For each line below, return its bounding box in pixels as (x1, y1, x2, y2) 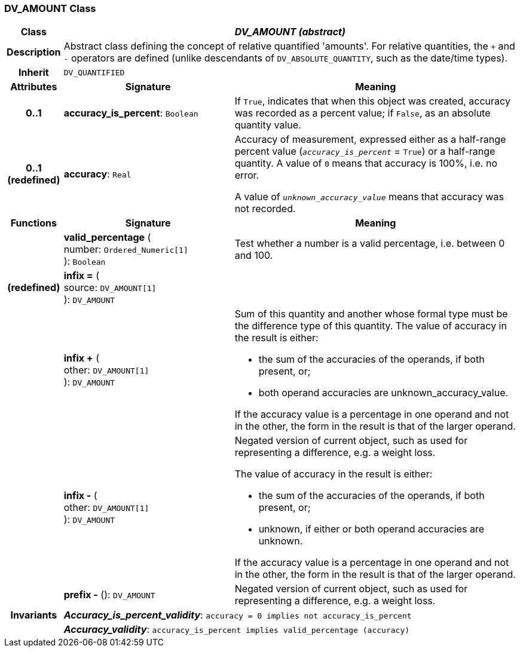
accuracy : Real (63, 168, 131, 180)
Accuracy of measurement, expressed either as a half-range (234, 133, 506, 146)
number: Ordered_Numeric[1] (63, 243, 188, 256)
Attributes (10, 81, 57, 93)
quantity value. (234, 119, 301, 131)
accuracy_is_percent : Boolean (63, 107, 198, 120)
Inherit (18, 66, 49, 79)
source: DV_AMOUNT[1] (63, 281, 157, 294)
